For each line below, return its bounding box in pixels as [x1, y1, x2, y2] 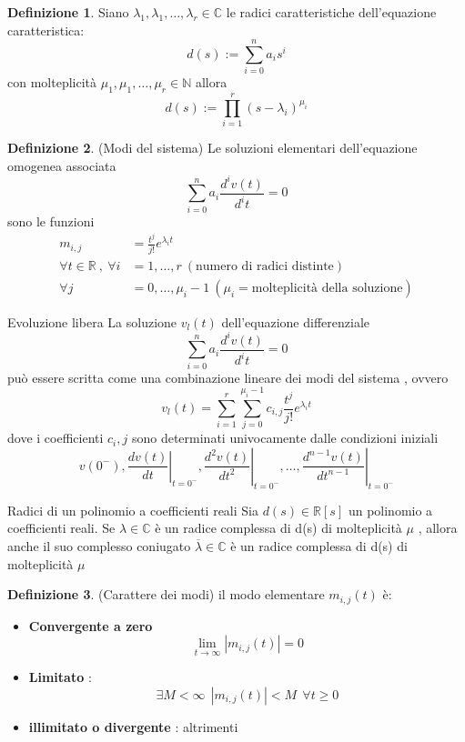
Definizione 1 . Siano [7, 3, 129, 21]
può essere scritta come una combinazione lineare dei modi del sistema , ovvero [7, 367, 449, 386]
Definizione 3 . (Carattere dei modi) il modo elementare [7, 585, 325, 604]
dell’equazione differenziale [221, 312, 369, 331]
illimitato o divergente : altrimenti [28, 717, 238, 736]
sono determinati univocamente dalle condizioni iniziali [131, 428, 439, 447]
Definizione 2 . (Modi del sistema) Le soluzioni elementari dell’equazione [7, 138, 418, 157]
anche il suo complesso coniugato [7, 536, 191, 555]
